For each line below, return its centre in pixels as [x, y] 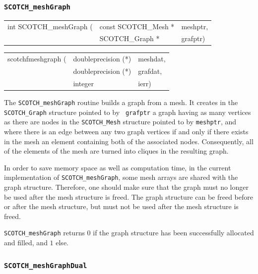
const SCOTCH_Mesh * [137, 26]
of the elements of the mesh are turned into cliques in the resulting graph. [116, 151]
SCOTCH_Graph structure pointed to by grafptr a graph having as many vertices [128, 112]
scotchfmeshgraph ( [37, 59]
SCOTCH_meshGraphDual [46, 265]
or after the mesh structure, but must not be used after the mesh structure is [121, 206]
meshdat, [152, 59]
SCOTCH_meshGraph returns [44, 233]
